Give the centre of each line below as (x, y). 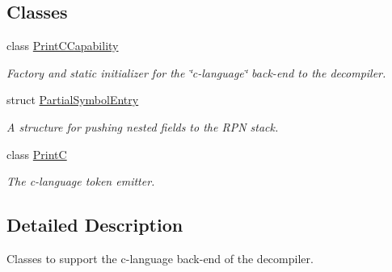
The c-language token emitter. (81, 181)
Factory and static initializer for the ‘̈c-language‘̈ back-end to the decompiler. (196, 72)
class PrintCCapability (63, 46)
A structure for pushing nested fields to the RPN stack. (143, 126)
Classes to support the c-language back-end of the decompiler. (160, 258)
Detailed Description (95, 225)
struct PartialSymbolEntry (73, 100)
